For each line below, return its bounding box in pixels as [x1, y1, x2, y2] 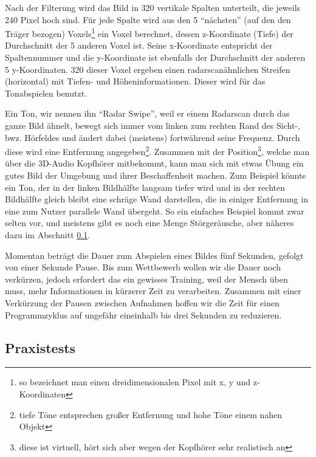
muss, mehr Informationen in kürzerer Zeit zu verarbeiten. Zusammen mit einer [5, 284, 301, 297]
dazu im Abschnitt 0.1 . [5, 228, 91, 241]
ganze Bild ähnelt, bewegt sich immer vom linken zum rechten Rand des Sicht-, [5, 119, 300, 131]
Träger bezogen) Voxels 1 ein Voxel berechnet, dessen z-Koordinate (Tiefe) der [5, 26, 294, 40]
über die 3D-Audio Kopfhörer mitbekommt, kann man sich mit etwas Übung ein [5, 157, 304, 170]
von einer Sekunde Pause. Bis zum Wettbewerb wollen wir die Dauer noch [5, 261, 281, 273]
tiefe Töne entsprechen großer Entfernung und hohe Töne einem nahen [19, 408, 283, 421]
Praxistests [5, 338, 76, 357]
